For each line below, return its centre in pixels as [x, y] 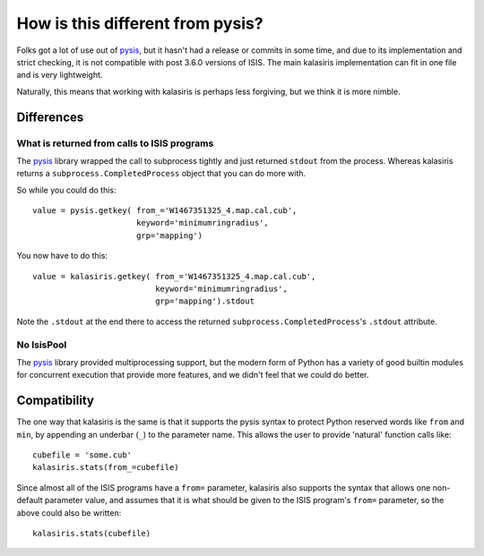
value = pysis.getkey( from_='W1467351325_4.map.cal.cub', [165, 211]
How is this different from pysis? [140, 23]
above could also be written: [69, 513]
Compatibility [55, 401]
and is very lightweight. [60, 75]
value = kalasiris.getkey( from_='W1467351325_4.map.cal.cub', [174, 276]
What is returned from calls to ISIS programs [115, 143]
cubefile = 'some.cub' [82, 455]
